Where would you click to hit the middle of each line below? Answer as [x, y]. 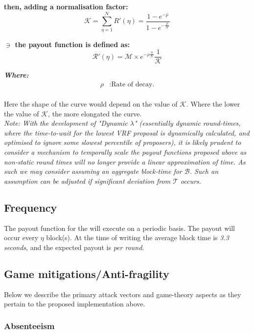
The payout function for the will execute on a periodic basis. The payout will [119, 228]
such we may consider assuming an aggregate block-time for [93, 171]
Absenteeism [29, 325]
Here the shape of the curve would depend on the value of [91, 104]
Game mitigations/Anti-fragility [87, 273]
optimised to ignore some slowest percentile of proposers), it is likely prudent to [123, 142]
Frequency [31, 207]
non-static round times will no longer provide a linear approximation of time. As [125, 161]
